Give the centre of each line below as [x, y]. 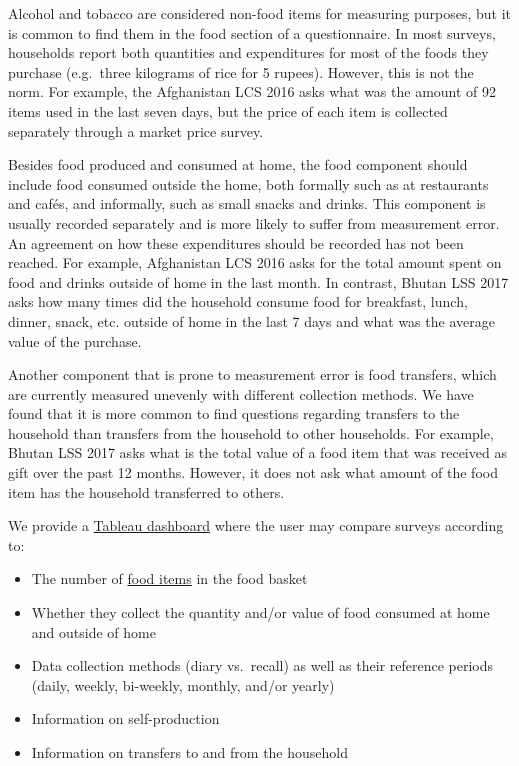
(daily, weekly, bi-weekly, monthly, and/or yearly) [183, 684]
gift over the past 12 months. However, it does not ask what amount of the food [253, 472]
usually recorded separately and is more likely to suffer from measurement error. [254, 222]
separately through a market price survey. [136, 130]
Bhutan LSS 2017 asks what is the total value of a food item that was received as [257, 452]
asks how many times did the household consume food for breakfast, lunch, [238, 301]
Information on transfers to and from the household [189, 752]
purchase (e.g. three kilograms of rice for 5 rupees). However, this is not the [241, 71]
